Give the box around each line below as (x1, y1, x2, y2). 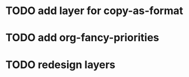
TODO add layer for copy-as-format (5, 4, 184, 18)
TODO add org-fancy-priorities (5, 31, 160, 45)
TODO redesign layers (5, 58, 116, 71)
